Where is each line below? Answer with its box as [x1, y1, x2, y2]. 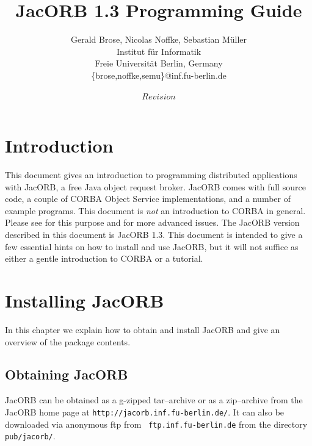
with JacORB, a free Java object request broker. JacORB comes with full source [5, 180, 306, 193]
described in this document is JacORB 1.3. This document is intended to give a [5, 228, 303, 240]
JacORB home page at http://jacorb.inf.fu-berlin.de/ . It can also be [5, 405, 285, 418]
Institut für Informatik [116, 45, 201, 57]
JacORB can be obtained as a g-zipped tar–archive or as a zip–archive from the [5, 394, 303, 406]
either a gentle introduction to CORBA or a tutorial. [5, 252, 203, 265]
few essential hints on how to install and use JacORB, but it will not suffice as [5, 240, 299, 253]
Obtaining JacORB [5, 365, 128, 384]
